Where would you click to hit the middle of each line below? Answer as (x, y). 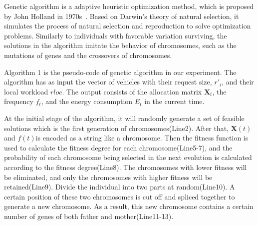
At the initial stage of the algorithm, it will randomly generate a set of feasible (124, 118)
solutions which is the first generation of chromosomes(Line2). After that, (116, 128)
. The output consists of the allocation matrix (132, 91)
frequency (19, 101)
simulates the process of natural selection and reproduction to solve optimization (128, 26)
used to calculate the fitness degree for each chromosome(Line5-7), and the (118, 147)
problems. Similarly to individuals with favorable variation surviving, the (116, 35)
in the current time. (174, 101)
